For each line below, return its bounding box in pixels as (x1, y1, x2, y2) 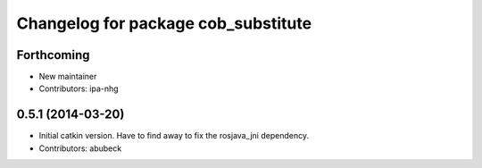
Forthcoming (16, 47, 90, 63)
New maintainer (38, 71, 97, 82)
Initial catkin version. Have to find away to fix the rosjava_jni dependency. (38, 130, 310, 141)
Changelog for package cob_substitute (16, 13, 312, 33)
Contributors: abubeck (38, 143, 122, 154)
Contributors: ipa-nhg (38, 83, 120, 94)
